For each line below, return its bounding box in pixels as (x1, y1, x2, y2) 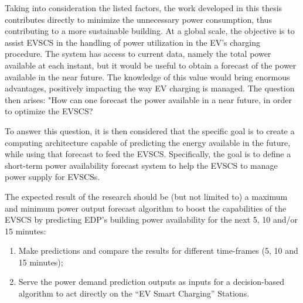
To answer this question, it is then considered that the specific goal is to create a (5, 124, 295, 137)
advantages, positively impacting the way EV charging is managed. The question (5, 82, 295, 94)
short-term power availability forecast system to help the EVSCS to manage (5, 159, 278, 171)
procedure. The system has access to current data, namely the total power (5, 47, 271, 60)
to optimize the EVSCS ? (5, 105, 93, 117)
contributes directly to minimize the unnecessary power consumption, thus (5, 13, 272, 25)
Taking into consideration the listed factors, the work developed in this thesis (5, 2, 282, 13)
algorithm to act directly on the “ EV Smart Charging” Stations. (18, 287, 250, 299)
